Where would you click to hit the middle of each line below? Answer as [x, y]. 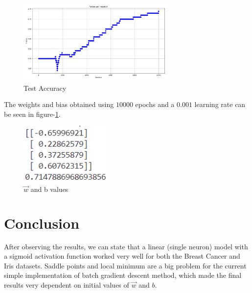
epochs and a [155, 104]
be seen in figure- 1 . [32, 114]
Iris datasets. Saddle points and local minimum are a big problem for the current [125, 265]
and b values [49, 189]
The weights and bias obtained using [59, 104]
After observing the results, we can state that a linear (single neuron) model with [126, 246]
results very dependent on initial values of [67, 284]
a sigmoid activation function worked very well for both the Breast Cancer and [122, 256]
